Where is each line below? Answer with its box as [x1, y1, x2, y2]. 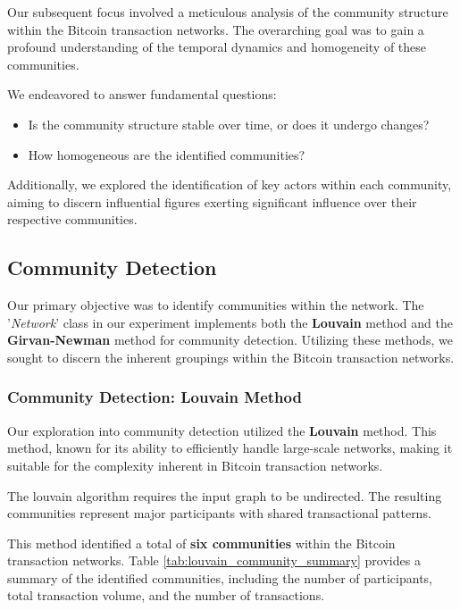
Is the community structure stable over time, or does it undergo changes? [28, 114, 430, 133]
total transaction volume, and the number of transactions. [7, 586, 325, 605]
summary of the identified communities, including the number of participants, [7, 568, 432, 587]
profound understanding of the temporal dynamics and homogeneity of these [7, 38, 427, 56]
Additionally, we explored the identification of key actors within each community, [7, 175, 452, 194]
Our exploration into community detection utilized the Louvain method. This [7, 421, 437, 439]
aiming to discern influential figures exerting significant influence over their [7, 192, 417, 211]
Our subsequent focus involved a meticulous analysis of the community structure [7, 3, 448, 21]
